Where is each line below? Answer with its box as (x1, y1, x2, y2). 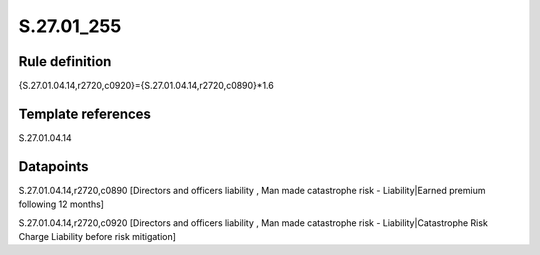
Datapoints (18, 158, 89, 175)
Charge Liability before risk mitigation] (18, 231, 177, 243)
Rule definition (18, 53, 112, 70)
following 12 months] (18, 198, 105, 210)
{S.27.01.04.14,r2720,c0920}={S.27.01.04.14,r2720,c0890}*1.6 (18, 80, 274, 92)
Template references (18, 105, 152, 122)
